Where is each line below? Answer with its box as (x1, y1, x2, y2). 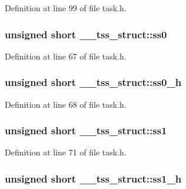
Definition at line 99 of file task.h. (5, 2, 127, 14)
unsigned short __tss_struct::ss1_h (5, 171, 182, 185)
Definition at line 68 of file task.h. (5, 98, 127, 110)
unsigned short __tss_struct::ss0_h (5, 75, 182, 89)
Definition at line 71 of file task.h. (5, 146, 127, 158)
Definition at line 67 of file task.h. (5, 49, 127, 62)
